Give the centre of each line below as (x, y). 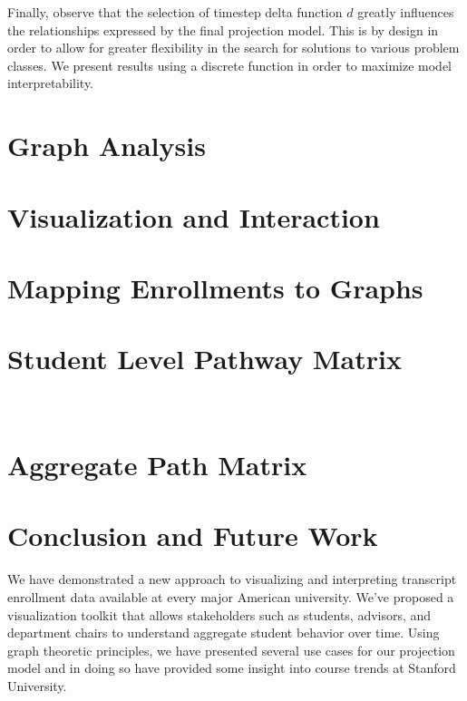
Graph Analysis (107, 146)
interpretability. (51, 83)
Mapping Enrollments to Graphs (215, 287)
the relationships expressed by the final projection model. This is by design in (223, 29)
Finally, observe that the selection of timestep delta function (175, 12)
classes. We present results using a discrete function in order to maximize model (229, 65)
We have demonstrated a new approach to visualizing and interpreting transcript (232, 579)
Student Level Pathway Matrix (204, 359)
